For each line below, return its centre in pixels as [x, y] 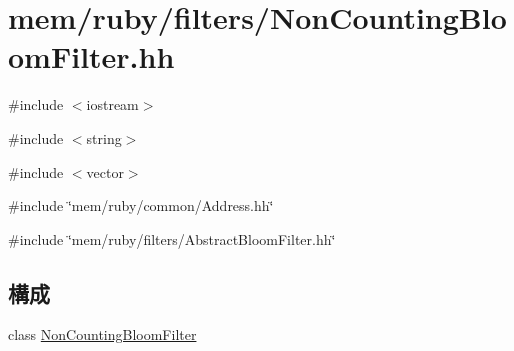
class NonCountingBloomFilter [102, 334]
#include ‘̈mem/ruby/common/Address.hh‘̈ [141, 205]
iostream [112, 104]
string [104, 137]
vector [105, 171]
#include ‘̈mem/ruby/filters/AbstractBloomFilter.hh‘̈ [172, 238]
